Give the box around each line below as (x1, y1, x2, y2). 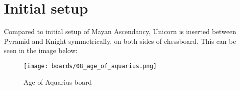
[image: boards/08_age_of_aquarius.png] (24, 62, 157, 70)
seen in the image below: (4, 45, 78, 55)
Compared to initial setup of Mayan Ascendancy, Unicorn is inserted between (4, 26, 237, 36)
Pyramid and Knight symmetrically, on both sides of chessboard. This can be (4, 36, 236, 46)
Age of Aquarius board (24, 76, 92, 87)
